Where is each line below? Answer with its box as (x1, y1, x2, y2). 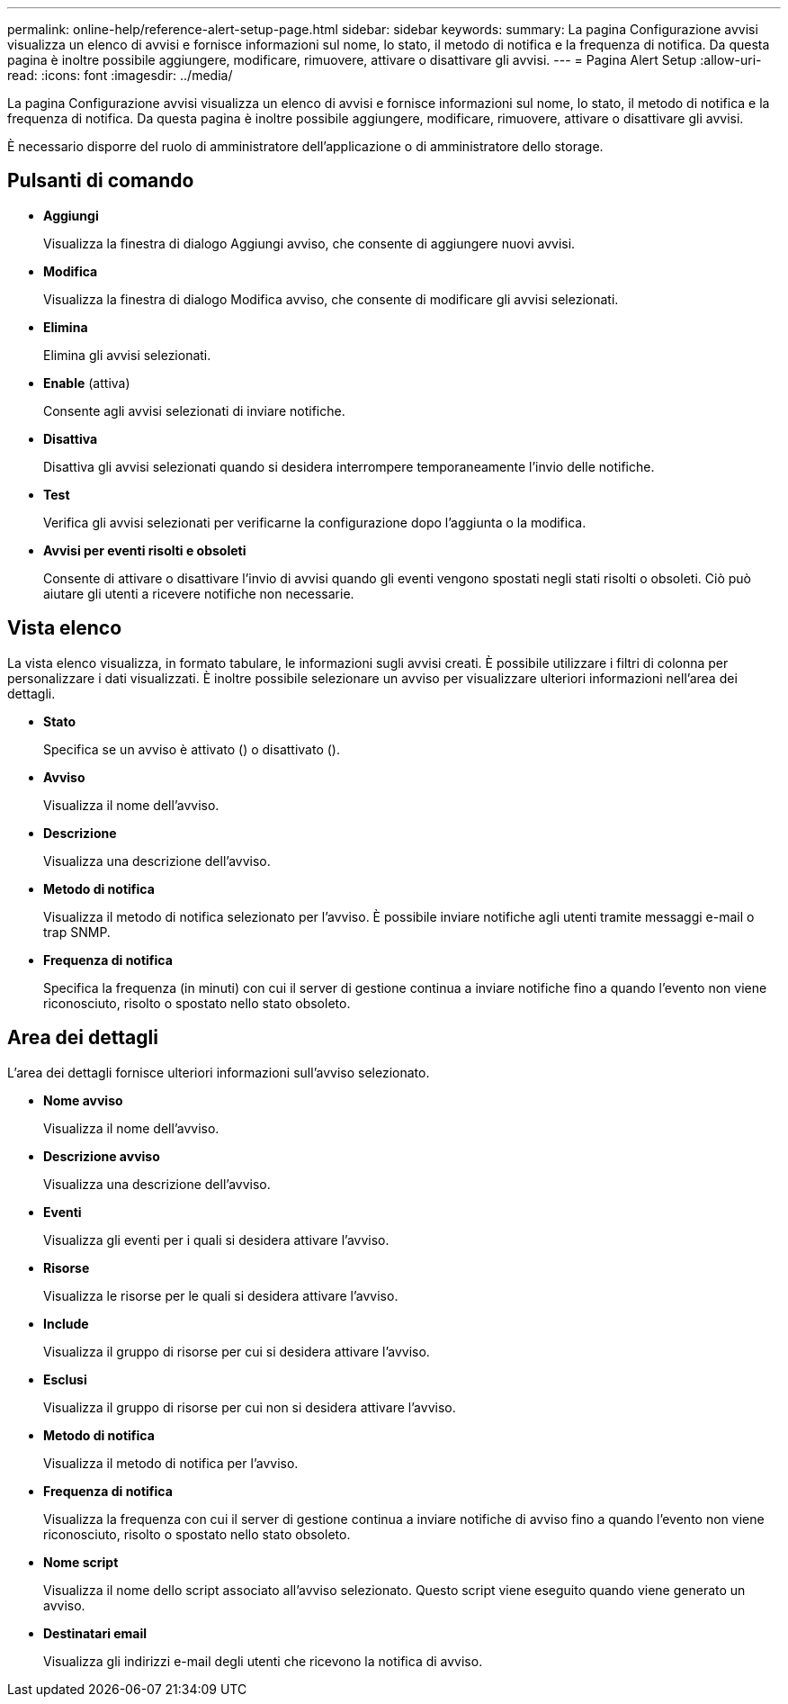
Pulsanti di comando (7, 169, 194, 193)
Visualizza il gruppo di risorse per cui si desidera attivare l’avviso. (43, 1343, 430, 1359)
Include (43, 1315, 89, 1331)
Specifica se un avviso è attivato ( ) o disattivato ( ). (43, 741, 340, 757)
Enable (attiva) (43, 374, 130, 391)
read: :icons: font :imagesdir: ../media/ (7, 68, 233, 83)
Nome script (43, 1554, 119, 1570)
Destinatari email (43, 1625, 148, 1641)
